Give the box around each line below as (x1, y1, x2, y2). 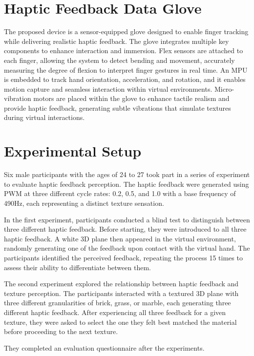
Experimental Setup (4, 141, 142, 161)
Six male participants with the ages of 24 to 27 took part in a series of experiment (4, 169, 250, 179)
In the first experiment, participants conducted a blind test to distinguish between (4, 214, 250, 224)
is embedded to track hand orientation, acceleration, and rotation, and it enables (4, 74, 246, 84)
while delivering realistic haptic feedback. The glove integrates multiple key (4, 36, 229, 46)
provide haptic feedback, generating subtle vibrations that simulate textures (4, 102, 231, 113)
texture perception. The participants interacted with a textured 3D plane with (4, 288, 239, 298)
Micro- (214, 83, 234, 94)
